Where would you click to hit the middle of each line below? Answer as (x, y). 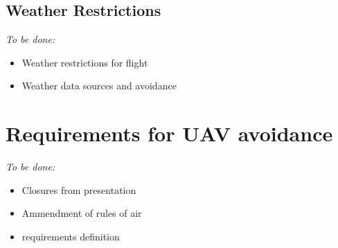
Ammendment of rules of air (82, 213)
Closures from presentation (79, 189)
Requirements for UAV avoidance (169, 133)
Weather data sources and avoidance (99, 86)
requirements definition (71, 236)
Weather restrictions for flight (85, 62)
